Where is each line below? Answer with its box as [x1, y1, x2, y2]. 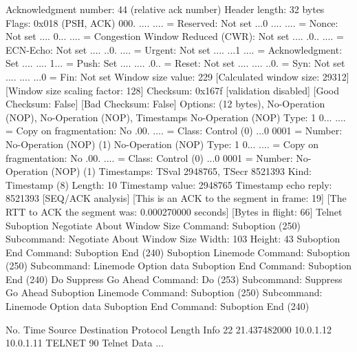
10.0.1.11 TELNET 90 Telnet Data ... [6, 335, 164, 350]
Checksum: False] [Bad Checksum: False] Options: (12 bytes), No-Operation [6, 96, 325, 111]
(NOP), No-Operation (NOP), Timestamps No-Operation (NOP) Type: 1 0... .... [6, 110, 346, 124]
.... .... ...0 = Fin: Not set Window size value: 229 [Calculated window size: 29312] [6, 69, 349, 83]
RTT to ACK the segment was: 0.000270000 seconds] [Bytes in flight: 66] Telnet [6, 204, 343, 218]
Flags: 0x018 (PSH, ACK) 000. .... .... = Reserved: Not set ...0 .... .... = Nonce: [6, 15, 338, 30]
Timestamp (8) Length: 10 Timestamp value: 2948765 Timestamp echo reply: [6, 177, 332, 191]
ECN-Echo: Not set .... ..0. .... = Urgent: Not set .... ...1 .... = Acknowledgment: [6, 42, 343, 56]
